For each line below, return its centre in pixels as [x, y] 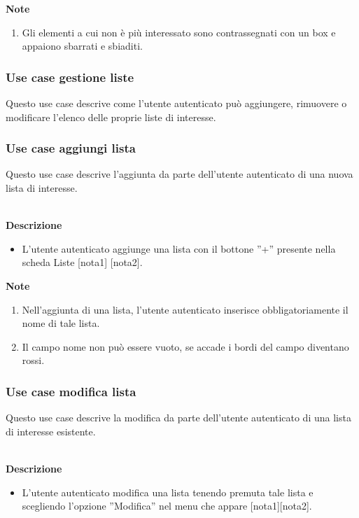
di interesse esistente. [51, 431]
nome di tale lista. [61, 323]
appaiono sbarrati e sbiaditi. [82, 46]
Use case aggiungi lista [71, 148]
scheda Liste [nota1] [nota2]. [82, 262]
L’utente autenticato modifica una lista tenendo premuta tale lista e [168, 492]
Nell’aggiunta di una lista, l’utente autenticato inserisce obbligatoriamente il [185, 309]
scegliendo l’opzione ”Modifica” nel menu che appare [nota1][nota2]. [167, 506]
